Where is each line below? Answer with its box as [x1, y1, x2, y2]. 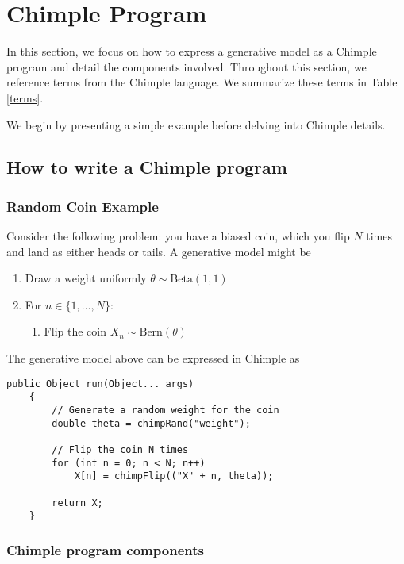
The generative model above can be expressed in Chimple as [6, 350, 300, 366]
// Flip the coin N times [52, 443, 189, 455]
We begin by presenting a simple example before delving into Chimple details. [6, 116, 386, 132]
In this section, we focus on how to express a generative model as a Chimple [6, 43, 377, 59]
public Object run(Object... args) [6, 378, 194, 389]
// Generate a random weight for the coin [52, 404, 279, 416]
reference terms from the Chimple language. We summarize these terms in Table [6, 74, 398, 90]
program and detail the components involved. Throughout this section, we [6, 58, 367, 75]
